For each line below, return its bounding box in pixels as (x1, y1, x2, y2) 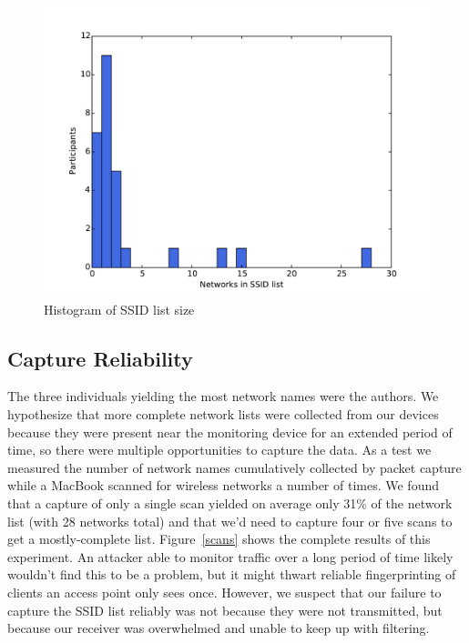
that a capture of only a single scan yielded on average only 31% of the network (7, 493, 453, 512)
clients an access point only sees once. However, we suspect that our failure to (7, 582, 442, 601)
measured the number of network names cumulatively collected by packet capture (7, 457, 462, 477)
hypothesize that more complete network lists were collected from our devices (7, 404, 439, 423)
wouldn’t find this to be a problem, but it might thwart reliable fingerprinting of (7, 565, 456, 584)
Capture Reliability (7, 344, 193, 372)
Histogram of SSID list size (44, 299, 195, 318)
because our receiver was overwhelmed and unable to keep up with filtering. (7, 618, 430, 638)
